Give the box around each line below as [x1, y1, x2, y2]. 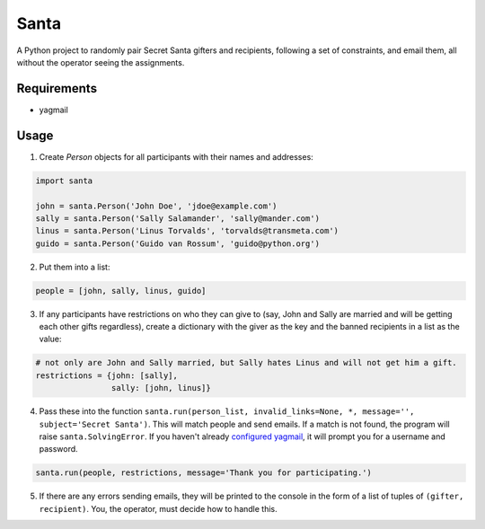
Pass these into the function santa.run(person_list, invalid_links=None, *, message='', [39, 406, 415, 417]
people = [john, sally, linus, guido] [35, 286, 207, 295]
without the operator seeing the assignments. [16, 57, 185, 67]
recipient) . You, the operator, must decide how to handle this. [39, 503, 278, 514]
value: [39, 333, 62, 345]
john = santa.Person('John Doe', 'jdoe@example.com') [35, 200, 278, 211]
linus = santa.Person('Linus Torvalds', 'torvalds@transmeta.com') [35, 225, 339, 236]
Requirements [16, 81, 98, 96]
